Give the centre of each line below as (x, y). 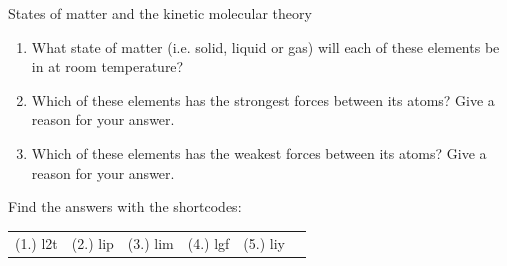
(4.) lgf (208, 242)
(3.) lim (150, 242)
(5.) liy (264, 242)
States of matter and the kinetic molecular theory (160, 13)
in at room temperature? (107, 66)
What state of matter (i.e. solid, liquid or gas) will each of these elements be (265, 46)
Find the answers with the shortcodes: (125, 206)
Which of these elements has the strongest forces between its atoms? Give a (263, 99)
